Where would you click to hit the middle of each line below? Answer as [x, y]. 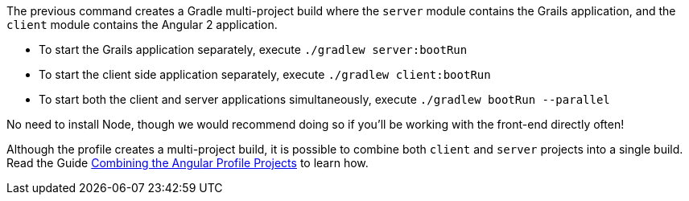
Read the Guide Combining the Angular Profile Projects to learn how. [188, 163]
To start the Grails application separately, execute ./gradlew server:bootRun [253, 49]
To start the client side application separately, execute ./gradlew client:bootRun [265, 74]
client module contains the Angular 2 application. [142, 25]
